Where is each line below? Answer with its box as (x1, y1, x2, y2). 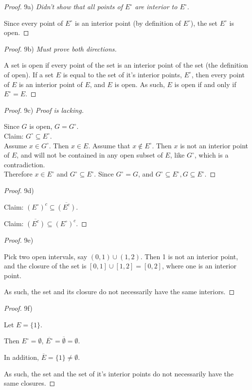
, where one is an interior (162, 261, 236, 271)
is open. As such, (114, 79, 165, 89)
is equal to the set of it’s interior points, (63, 69, 182, 79)
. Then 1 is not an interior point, (140, 251, 238, 261)
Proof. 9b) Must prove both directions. (4, 43, 117, 53)
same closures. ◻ (4, 378, 55, 388)
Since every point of (4, 18, 63, 28)
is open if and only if (174, 79, 236, 89)
